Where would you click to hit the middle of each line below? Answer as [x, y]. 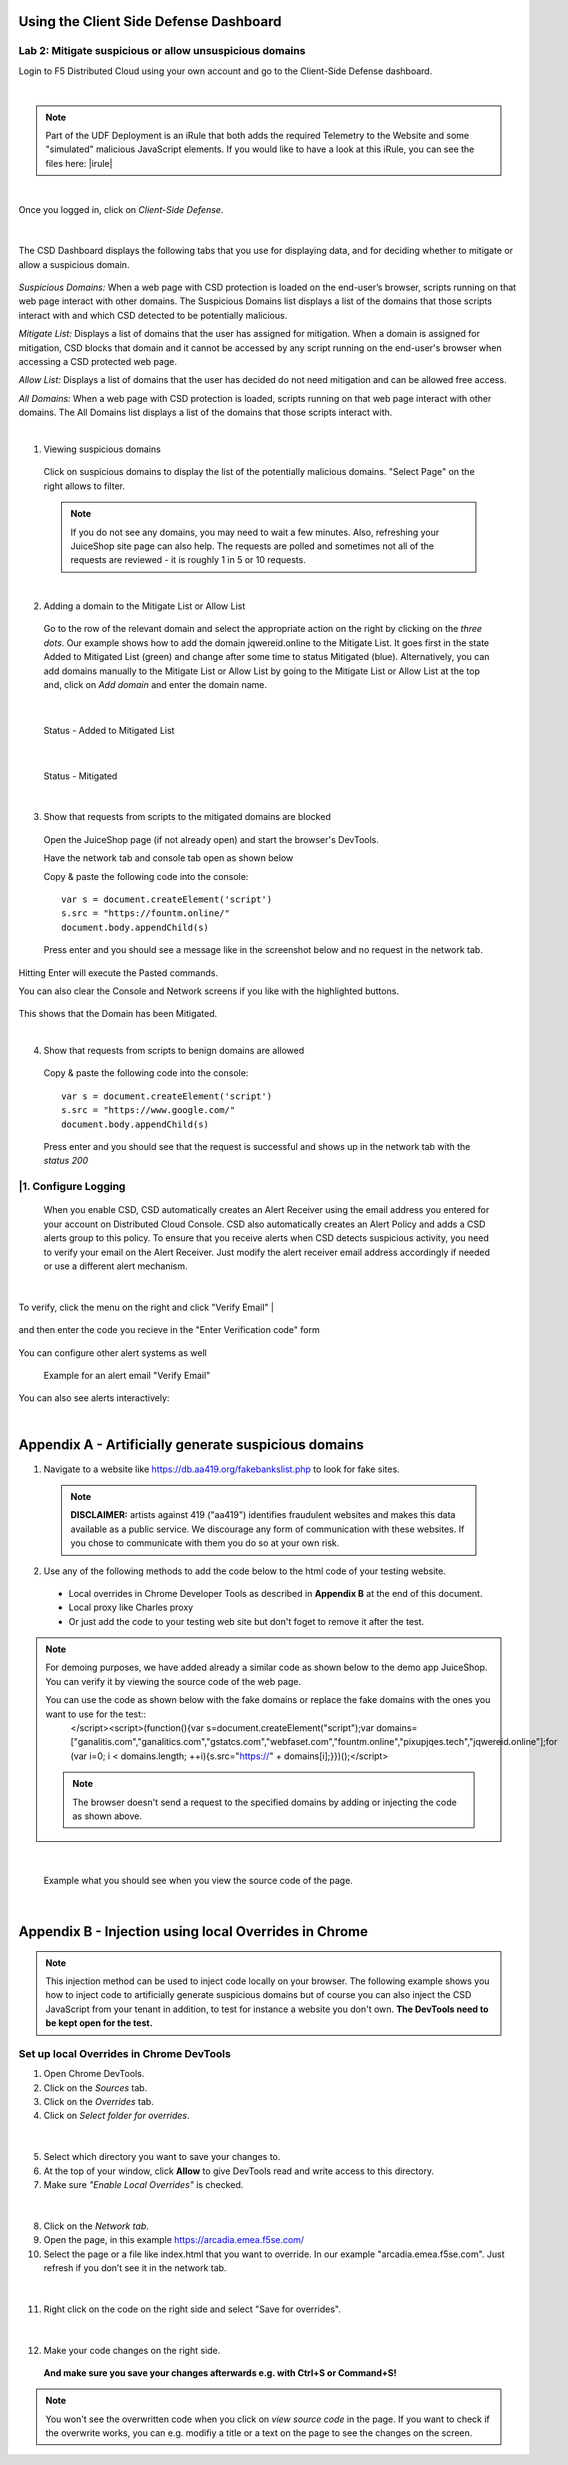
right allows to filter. [84, 486]
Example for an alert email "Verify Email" [127, 1375]
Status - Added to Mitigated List [109, 730]
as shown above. [107, 1816]
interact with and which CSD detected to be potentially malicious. [153, 315]
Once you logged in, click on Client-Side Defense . [121, 209]
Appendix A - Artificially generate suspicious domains [191, 1445]
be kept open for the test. [99, 2023]
